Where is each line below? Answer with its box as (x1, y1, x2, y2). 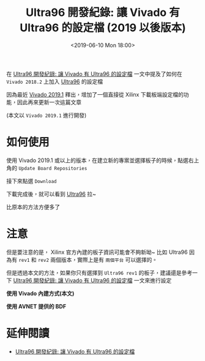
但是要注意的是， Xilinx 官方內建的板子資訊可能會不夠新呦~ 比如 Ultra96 (6, 248, 188, 256)
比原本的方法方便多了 (6, 203, 60, 210)
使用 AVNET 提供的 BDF (6, 302, 66, 310)
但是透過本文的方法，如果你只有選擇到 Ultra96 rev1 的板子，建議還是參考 (6, 269, 193, 276)
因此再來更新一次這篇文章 (17, 99, 81, 106)
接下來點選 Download (6, 177, 57, 184)
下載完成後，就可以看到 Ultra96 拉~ (6, 190, 97, 198)
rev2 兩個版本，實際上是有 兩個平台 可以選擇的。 (37, 256, 158, 263)
